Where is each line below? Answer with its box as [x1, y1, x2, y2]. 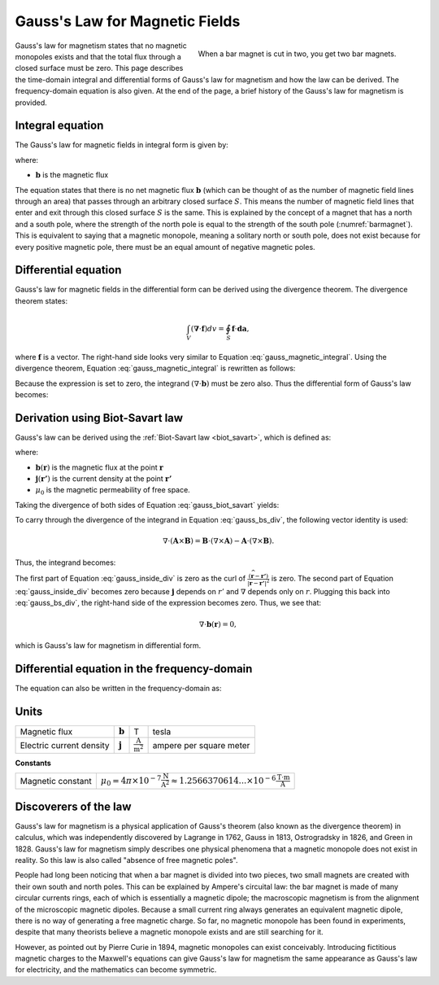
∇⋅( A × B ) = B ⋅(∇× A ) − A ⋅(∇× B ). [163, 536, 275, 545]
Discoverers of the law [15, 799, 132, 813]
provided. [15, 98, 48, 107]
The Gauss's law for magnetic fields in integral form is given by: [15, 140, 229, 150]
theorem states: [15, 295, 68, 305]
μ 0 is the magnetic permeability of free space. [35, 485, 190, 497]
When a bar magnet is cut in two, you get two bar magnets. [198, 49, 397, 59]
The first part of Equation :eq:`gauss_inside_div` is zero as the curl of [15, 574, 246, 584]
